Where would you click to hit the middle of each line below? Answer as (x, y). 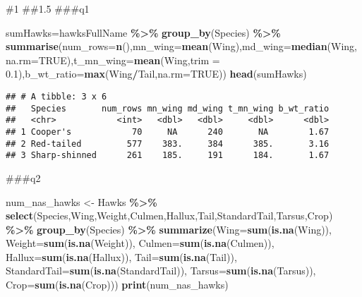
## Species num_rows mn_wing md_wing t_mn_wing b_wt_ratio (168, 108)
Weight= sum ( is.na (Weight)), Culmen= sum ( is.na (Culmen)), (140, 243)
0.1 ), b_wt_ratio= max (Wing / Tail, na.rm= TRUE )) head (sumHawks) (156, 74)
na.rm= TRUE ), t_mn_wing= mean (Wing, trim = (113, 60)
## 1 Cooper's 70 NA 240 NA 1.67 (168, 132)
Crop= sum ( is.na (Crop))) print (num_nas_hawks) (117, 285)
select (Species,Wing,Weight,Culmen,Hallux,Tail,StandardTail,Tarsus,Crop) (169, 216)
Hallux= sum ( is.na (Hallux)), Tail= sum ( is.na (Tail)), (121, 256)
